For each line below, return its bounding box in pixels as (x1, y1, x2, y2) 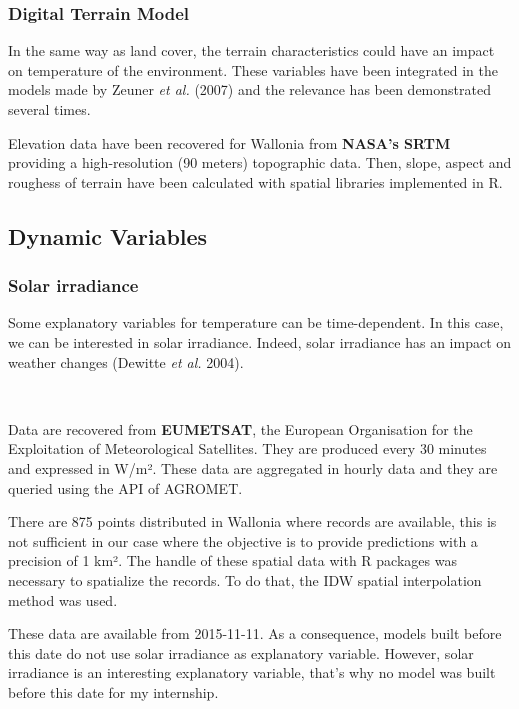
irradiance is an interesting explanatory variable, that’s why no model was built (8, 662, 496, 683)
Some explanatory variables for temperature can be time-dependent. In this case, (8, 312, 504, 333)
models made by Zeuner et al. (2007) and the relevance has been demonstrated (8, 79, 491, 100)
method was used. (8, 589, 118, 610)
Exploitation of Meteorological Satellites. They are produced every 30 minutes (8, 438, 487, 459)
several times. (8, 99, 91, 119)
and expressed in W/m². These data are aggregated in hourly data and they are (8, 457, 498, 478)
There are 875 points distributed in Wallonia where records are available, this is (8, 511, 497, 532)
